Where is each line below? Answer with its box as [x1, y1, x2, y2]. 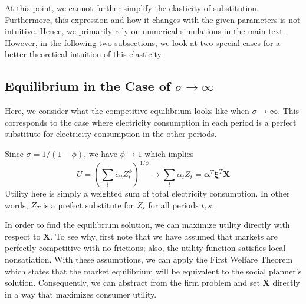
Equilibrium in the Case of [5, 77, 171, 95]
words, [5, 198, 28, 211]
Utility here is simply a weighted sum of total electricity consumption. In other [5, 187, 290, 200]
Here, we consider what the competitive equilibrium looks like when [5, 104, 249, 117]
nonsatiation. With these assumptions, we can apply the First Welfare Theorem [5, 253, 293, 266]
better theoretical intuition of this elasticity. [5, 48, 163, 60]
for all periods [148, 198, 199, 211]
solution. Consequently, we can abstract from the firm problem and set [5, 276, 260, 289]
